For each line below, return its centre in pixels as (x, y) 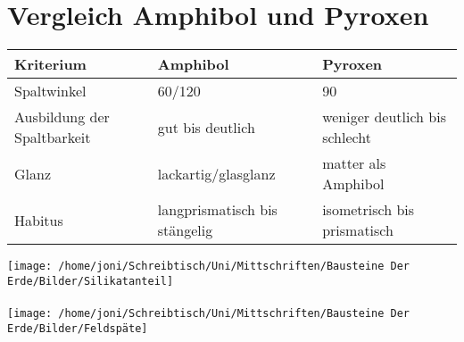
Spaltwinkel (50, 91)
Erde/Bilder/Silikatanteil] (91, 281)
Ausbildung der (62, 117)
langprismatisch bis (217, 210)
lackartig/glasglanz (216, 173)
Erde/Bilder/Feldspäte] (78, 328)
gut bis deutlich (206, 127)
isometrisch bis (369, 210)
